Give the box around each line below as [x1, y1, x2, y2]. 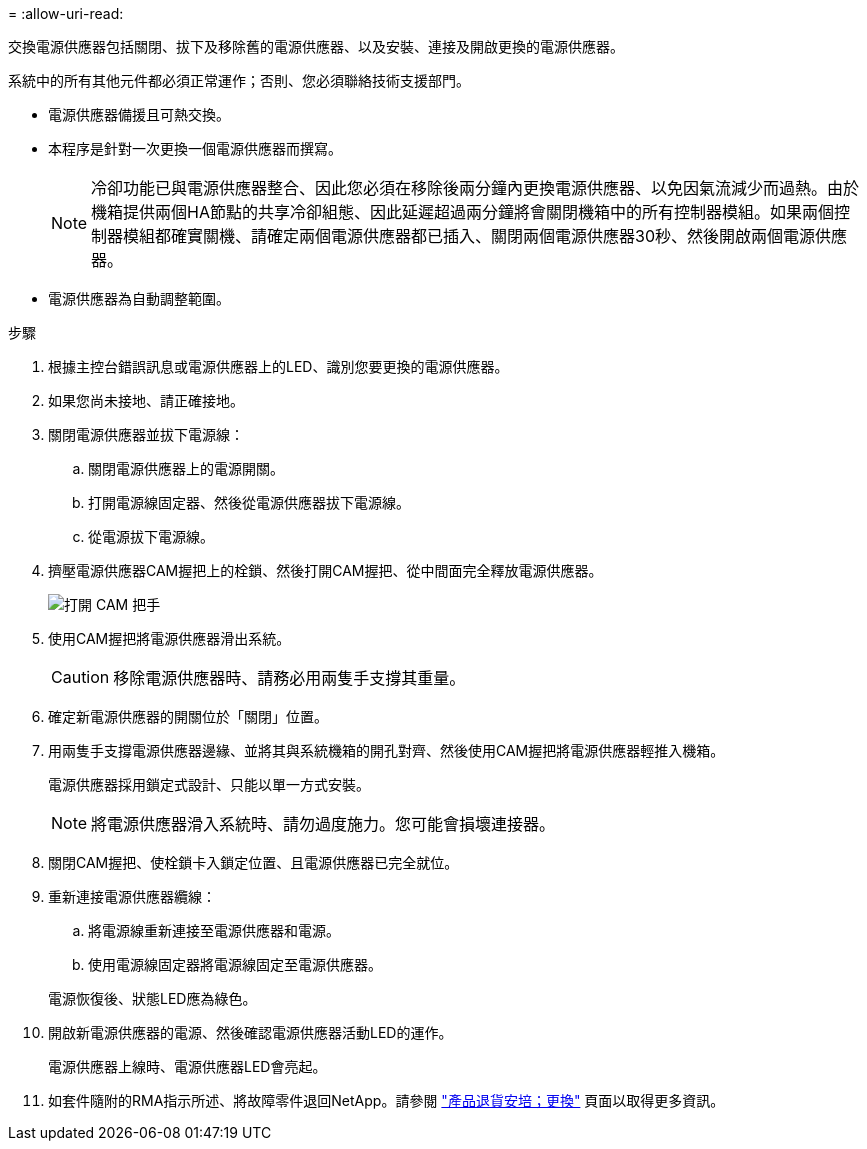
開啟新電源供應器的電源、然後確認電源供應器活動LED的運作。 [48, 1024, 453, 1041]
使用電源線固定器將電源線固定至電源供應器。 [88, 956, 382, 973]
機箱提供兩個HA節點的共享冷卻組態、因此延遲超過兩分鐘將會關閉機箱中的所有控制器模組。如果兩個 [91, 202, 834, 222]
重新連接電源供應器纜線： [48, 888, 216, 905]
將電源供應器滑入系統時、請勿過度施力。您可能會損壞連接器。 [91, 814, 556, 834]
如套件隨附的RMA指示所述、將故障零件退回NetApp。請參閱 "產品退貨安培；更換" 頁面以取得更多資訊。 [48, 1092, 725, 1109]
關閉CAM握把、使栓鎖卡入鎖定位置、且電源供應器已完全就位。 [48, 854, 459, 871]
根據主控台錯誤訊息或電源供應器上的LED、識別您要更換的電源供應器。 [48, 358, 509, 375]
